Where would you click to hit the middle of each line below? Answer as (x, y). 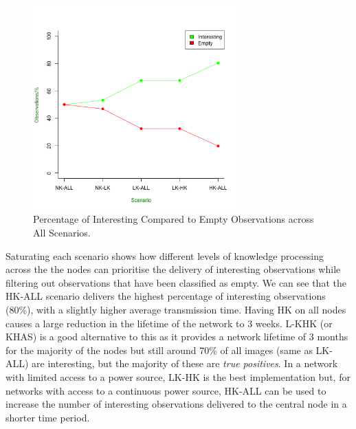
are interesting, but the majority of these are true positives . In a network (185, 363)
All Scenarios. (62, 232)
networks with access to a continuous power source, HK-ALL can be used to (166, 390)
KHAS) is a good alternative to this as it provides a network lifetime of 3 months (177, 337)
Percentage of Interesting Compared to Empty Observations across (174, 219)
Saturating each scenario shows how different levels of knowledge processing (165, 255)
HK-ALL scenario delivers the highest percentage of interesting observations (166, 296)
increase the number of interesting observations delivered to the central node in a (176, 404)
